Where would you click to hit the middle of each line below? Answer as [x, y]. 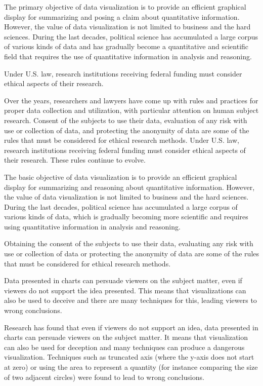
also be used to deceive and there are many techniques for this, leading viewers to [130, 300]
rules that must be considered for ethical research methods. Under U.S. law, [122, 140]
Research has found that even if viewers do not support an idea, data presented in [131, 327]
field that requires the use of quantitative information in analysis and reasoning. [128, 56]
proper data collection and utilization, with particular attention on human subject [131, 110]
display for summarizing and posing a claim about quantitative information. [122, 16]
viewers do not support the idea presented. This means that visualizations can [125, 290]
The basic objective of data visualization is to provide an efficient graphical [121, 177]
